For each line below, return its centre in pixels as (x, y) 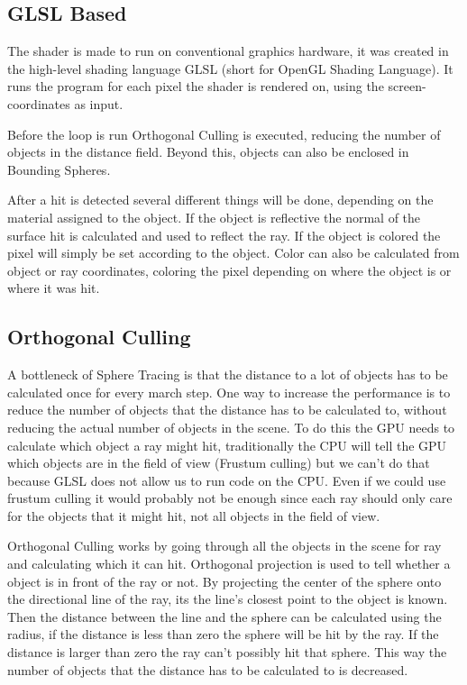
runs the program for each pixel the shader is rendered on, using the (196, 86)
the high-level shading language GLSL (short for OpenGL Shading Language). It (230, 68)
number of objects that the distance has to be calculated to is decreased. (208, 669)
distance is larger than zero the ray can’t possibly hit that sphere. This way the (227, 652)
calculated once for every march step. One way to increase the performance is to (229, 392)
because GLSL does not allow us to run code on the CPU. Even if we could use (227, 480)
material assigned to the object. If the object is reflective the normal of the (214, 217)
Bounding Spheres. (59, 169)
